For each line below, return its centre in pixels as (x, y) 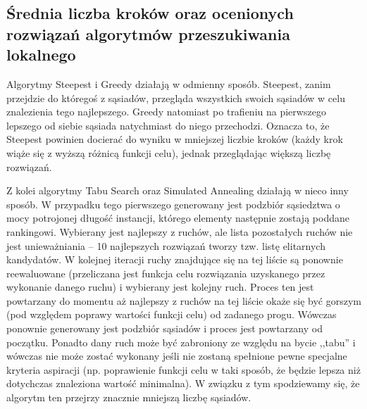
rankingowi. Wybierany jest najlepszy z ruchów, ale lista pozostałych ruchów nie (180, 231)
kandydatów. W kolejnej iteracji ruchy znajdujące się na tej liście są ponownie (175, 259)
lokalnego (41, 55)
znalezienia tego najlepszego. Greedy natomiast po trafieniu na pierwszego (166, 112)
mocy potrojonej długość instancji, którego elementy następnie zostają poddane (178, 218)
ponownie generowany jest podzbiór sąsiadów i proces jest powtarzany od (164, 328)
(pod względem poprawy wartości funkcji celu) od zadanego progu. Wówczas (172, 314)
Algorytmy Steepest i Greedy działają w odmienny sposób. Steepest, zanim (169, 83)
